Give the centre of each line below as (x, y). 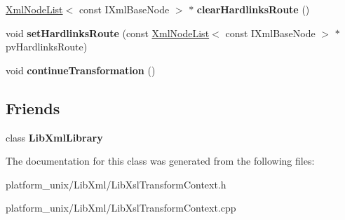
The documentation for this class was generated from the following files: (160, 161)
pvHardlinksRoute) (47, 47)
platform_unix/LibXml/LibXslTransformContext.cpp (121, 208)
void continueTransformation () (81, 70)
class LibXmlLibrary (54, 137)
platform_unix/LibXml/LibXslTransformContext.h (116, 184)
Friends (33, 108)
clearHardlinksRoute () (253, 9)
